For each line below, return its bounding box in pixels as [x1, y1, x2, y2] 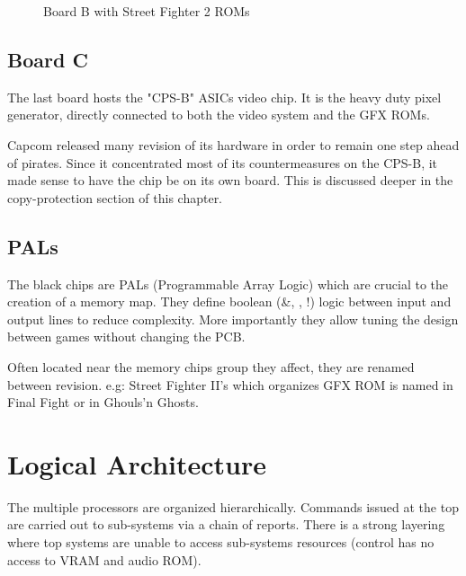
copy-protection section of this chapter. [7, 188, 223, 207]
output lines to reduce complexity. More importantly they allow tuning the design [7, 309, 459, 328]
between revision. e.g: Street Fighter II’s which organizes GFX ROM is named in [7, 375, 453, 394]
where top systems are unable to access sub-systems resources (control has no [7, 533, 435, 552]
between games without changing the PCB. [7, 327, 246, 346]
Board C [7, 45, 88, 73]
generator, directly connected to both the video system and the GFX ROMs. [7, 105, 430, 124]
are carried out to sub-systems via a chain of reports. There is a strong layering [7, 515, 445, 534]
